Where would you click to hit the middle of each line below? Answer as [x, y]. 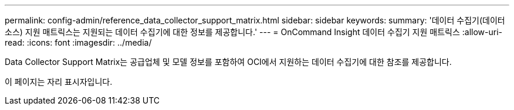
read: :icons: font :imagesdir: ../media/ [78, 42]
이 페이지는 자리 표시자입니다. [59, 82]
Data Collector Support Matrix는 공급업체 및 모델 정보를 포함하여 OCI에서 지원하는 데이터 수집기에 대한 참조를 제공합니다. [228, 62]
